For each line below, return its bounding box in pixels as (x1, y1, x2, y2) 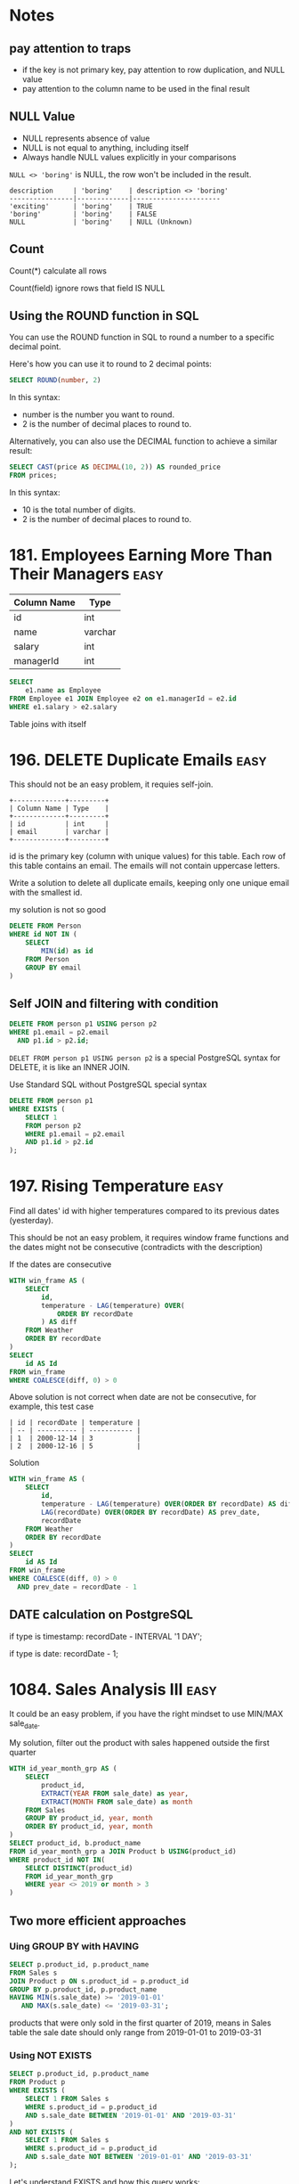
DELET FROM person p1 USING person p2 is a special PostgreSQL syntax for (9, 1052, 281, 1063)
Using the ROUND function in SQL (9, 308, 199, 323)
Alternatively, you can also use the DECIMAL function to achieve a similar (9, 436, 278, 446)
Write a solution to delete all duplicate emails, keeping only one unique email (9, 878, 289, 888)
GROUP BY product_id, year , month (25, 1814, 153, 1823)
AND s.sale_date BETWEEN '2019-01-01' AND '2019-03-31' (25, 2111, 238, 2120)
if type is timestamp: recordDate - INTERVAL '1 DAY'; (9, 1631, 203, 1641)
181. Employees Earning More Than (9, 545, 273, 566)
